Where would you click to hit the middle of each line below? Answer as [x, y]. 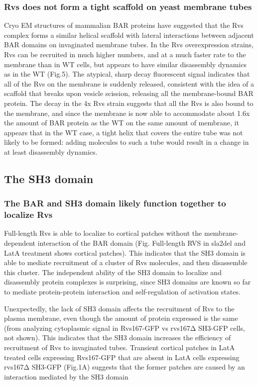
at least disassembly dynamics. [51, 151]
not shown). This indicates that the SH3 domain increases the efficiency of [118, 337]
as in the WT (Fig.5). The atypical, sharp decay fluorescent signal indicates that [127, 74]
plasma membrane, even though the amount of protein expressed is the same [121, 318]
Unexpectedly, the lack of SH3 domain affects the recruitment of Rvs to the [119, 308]
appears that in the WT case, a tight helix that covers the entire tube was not [124, 132]
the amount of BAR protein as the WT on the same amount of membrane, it [122, 123]
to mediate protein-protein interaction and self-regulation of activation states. [122, 292]
